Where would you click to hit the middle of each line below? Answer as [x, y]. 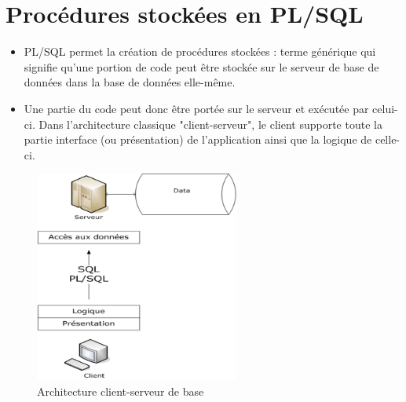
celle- [388, 139]
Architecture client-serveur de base [121, 391]
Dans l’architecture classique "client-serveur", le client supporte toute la [210, 124]
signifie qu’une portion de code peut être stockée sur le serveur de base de [201, 66]
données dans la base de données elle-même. [130, 82]
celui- [385, 108]
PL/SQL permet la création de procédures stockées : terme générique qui [200, 51]
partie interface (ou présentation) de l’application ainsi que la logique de [198, 139]
